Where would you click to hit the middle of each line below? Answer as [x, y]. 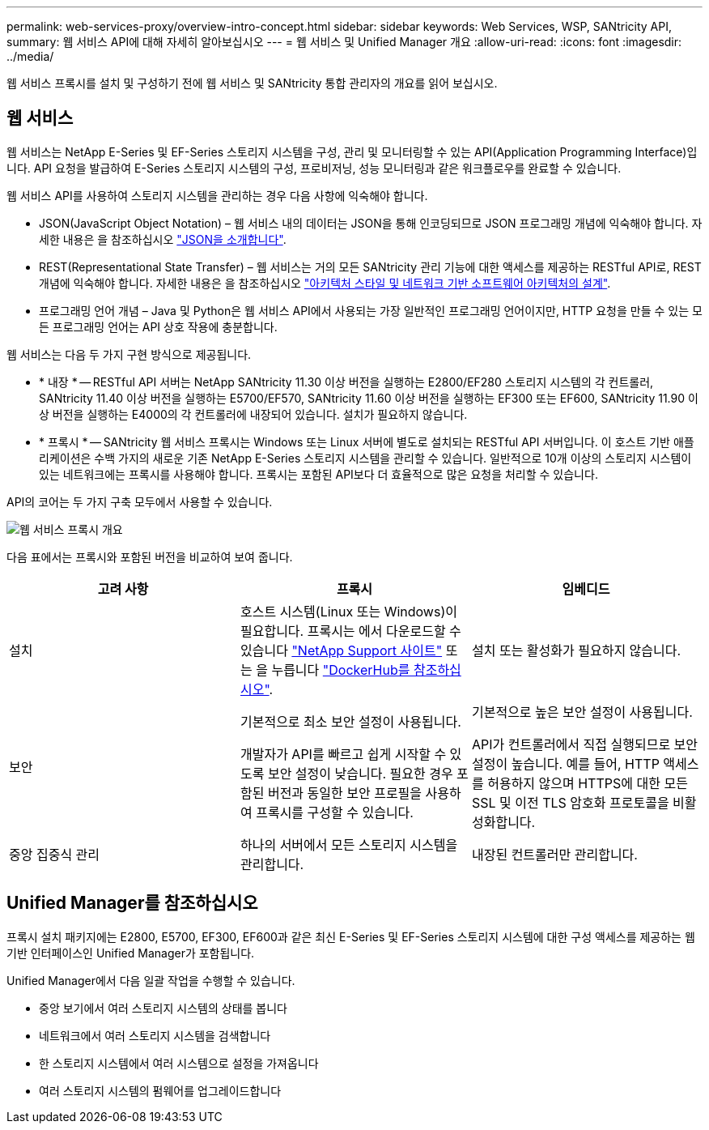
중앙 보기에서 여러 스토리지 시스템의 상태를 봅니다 [163, 1008]
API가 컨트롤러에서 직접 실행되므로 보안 [585, 744]
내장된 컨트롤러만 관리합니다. [554, 854]
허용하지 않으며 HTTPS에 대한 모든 [588, 783]
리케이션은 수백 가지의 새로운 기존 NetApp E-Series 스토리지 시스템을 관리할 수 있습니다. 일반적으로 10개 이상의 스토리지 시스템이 [365, 458]
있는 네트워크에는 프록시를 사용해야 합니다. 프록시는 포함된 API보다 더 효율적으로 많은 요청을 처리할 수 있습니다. [318, 474]
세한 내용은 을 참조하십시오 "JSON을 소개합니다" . [163, 239]
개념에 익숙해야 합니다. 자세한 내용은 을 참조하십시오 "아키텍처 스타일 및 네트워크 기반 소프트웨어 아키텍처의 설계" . [325, 283]
